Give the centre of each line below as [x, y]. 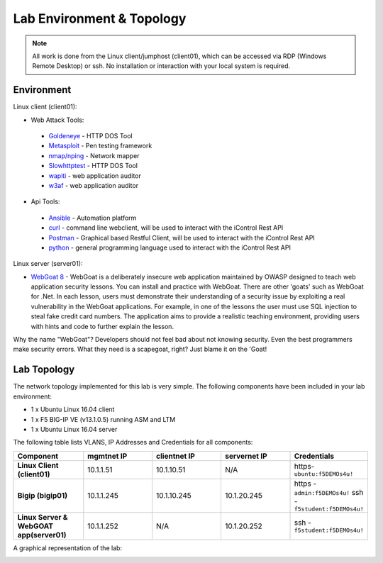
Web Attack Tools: [57, 120]
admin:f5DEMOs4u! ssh [329, 492]
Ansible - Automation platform [93, 218]
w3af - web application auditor [93, 185]
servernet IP [246, 456]
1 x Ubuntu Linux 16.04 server [74, 429]
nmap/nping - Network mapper [94, 155]
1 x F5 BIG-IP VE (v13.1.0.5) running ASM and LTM [103, 419]
